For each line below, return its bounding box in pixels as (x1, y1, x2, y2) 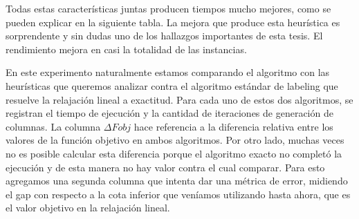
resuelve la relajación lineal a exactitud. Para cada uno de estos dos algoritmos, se (6, 92, 353, 106)
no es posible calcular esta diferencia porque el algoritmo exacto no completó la (6, 146, 342, 160)
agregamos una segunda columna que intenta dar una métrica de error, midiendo (6, 173, 348, 188)
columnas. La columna (6, 119, 101, 133)
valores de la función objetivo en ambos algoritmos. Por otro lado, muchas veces (6, 133, 344, 147)
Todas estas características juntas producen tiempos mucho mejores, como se (6, 1, 331, 15)
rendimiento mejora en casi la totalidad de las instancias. (6, 41, 247, 56)
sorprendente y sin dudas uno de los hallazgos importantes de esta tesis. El (6, 28, 323, 43)
